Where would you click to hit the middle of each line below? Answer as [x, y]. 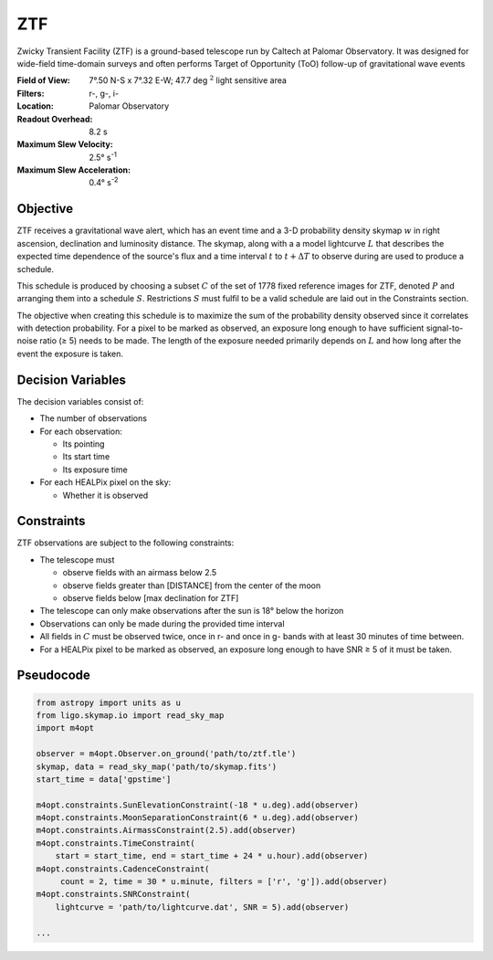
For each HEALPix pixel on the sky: [105, 482]
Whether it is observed [105, 495]
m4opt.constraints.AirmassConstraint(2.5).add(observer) [166, 830]
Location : [35, 106]
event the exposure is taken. [70, 353]
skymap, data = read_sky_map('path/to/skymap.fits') [157, 766]
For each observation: [81, 431]
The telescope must [77, 559]
